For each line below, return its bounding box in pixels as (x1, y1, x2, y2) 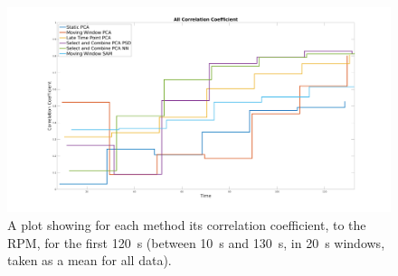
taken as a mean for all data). (7, 251, 172, 270)
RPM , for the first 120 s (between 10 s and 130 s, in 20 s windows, (7, 233, 385, 252)
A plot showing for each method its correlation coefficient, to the (7, 215, 366, 234)
